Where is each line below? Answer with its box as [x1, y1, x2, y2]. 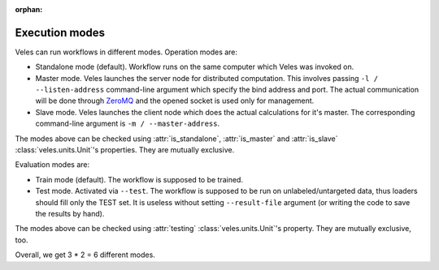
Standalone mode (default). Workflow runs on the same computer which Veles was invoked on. [35, 62, 354, 72]
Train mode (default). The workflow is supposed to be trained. [35, 174, 244, 184]
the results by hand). [35, 208, 105, 218]
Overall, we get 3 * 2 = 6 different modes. [15, 250, 156, 259]
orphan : [15, 5, 43, 14]
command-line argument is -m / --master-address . [35, 118, 219, 129]
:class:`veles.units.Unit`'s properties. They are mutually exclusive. [15, 145, 235, 155]
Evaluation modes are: [15, 160, 89, 169]
